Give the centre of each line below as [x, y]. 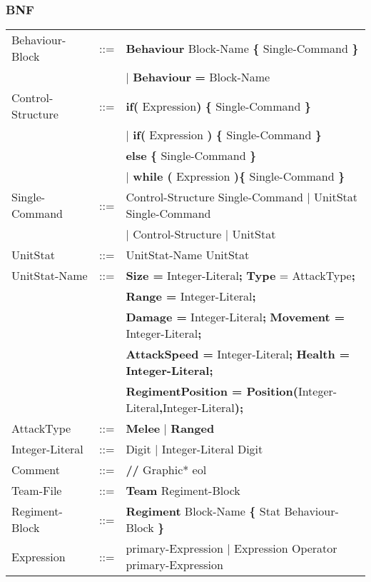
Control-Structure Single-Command [214, 197]
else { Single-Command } [191, 156]
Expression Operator [286, 548]
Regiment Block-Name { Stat [203, 511]
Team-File [37, 491]
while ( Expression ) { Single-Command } [239, 176]
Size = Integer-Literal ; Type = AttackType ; [240, 276]
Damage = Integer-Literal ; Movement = [235, 317]
